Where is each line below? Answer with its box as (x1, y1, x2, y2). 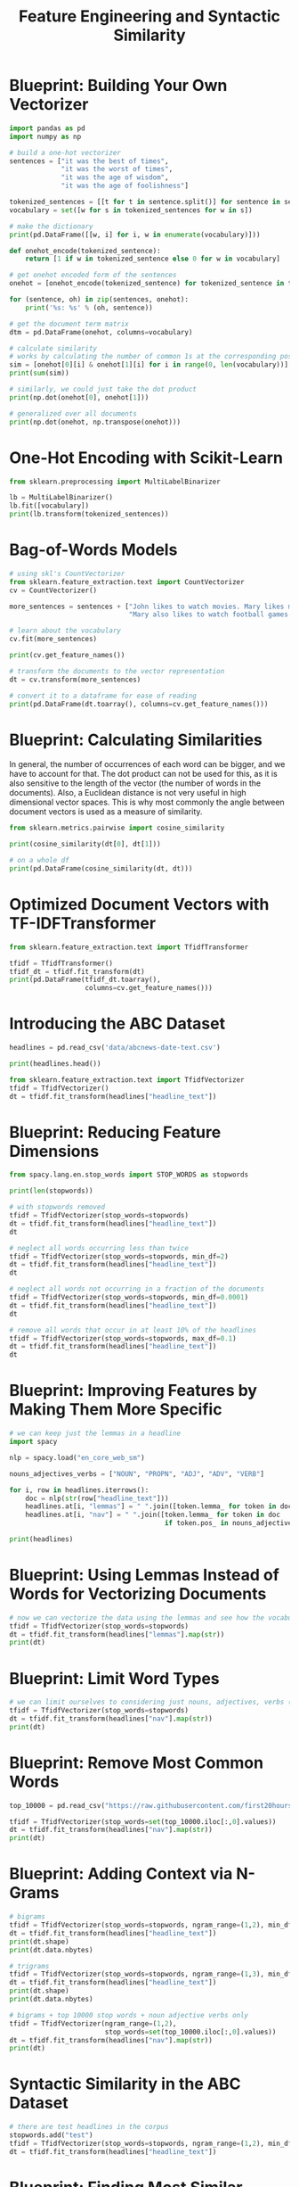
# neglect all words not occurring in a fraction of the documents (9, 1284, 265, 1294)
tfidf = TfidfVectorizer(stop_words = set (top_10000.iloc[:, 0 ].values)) (9, 1817, 277, 1826)
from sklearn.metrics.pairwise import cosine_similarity (9, 823, 225, 833)
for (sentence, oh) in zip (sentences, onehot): (9, 295, 190, 304)
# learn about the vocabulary (9, 626, 122, 635)
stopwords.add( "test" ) (9, 2131, 93, 2140)
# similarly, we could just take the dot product (9, 385, 198, 394)
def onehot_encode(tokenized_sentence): (9, 246, 162, 255)
